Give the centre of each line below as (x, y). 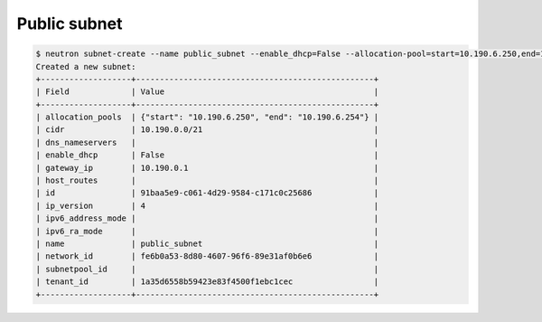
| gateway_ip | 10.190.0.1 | (207, 168)
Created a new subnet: (86, 66)
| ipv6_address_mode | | (207, 218)
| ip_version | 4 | (207, 205)
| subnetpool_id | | (207, 269)
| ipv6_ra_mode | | (207, 231)
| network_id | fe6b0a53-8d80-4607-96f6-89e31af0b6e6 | (207, 256)
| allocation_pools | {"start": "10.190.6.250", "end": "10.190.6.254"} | (207, 117)
